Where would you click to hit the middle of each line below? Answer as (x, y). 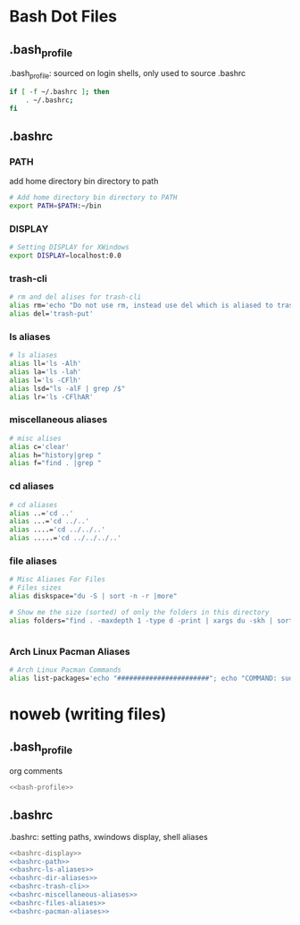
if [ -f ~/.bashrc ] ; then (59, 91)
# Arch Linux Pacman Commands (66, 670)
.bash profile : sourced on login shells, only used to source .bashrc (128, 74)
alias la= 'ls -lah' (46, 372)
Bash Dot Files (63, 17)
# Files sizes (36, 588)
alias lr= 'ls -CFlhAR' (51, 397)
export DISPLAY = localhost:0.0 (66, 256)
